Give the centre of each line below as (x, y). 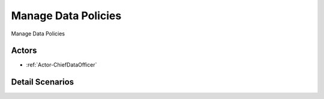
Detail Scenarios (43, 82)
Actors (24, 51)
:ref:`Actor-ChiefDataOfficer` (61, 65)
